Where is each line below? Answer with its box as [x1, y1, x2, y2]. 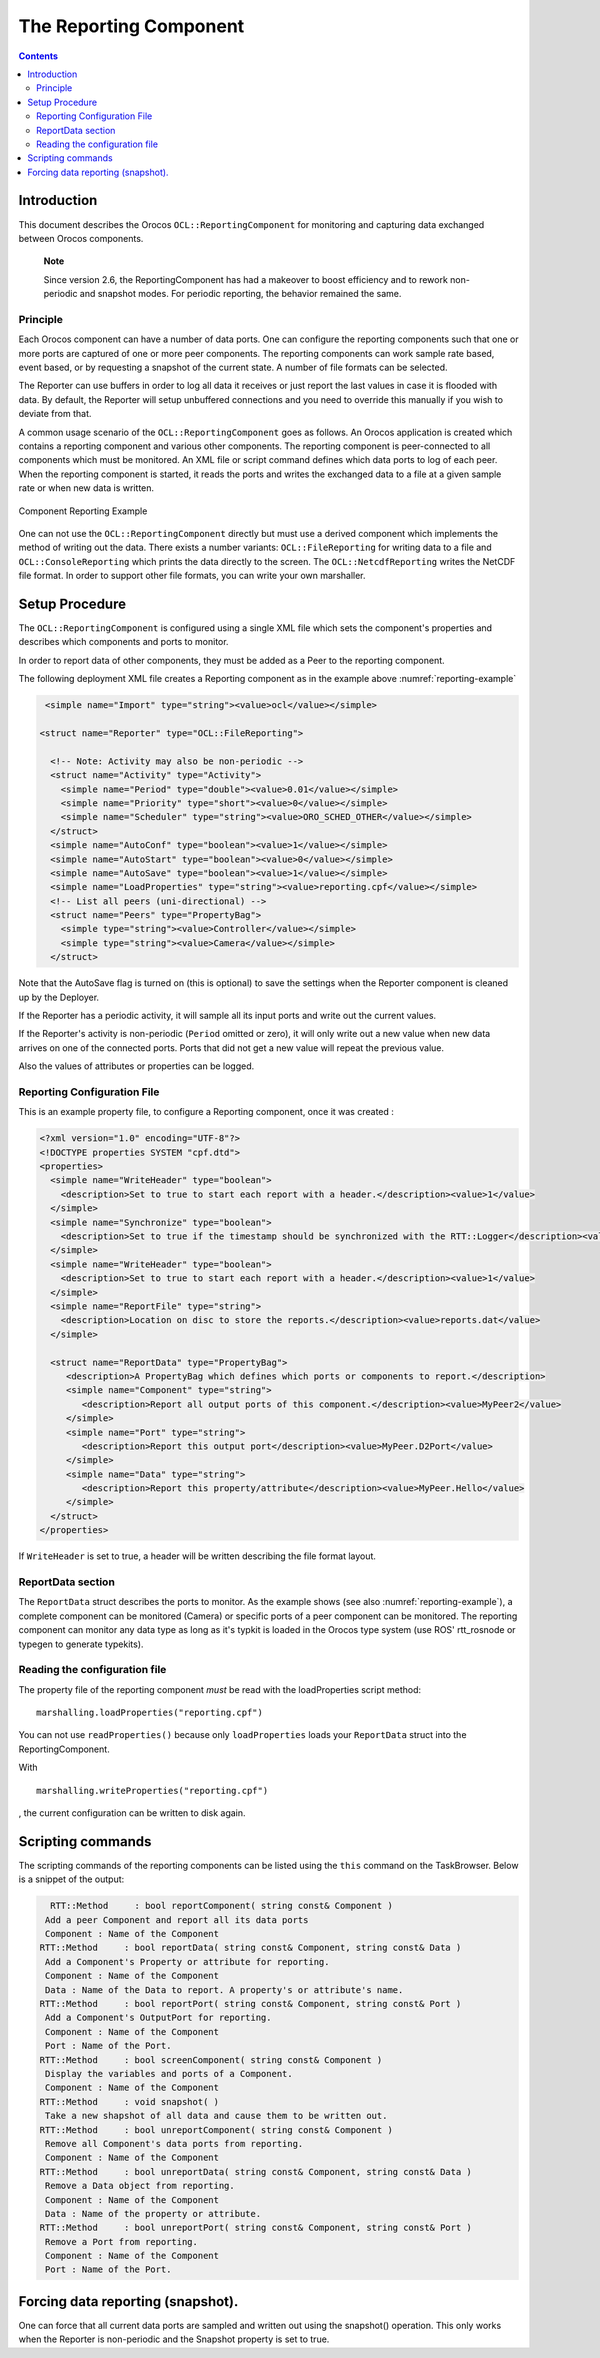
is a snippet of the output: [18, 1873, 125, 1885]
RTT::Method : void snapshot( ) [39, 2096, 220, 2107]
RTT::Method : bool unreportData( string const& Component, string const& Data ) [39, 2166, 472, 2177]
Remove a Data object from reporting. [45, 2180, 235, 2192]
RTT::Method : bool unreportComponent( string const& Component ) [39, 2124, 394, 2135]
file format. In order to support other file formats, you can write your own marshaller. [18, 570, 366, 582]
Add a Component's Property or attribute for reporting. [45, 1956, 330, 1967]
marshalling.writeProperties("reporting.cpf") [36, 1785, 269, 1796]
